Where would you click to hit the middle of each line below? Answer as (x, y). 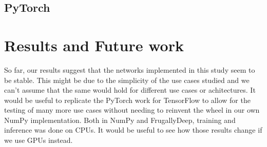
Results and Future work (94, 45)
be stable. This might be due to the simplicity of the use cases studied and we (127, 80)
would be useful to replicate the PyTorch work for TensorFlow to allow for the (127, 100)
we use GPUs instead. (39, 140)
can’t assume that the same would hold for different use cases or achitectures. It (130, 90)
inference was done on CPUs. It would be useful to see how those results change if (133, 130)
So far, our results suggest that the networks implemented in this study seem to (130, 69)
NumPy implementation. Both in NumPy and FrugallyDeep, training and (120, 120)
